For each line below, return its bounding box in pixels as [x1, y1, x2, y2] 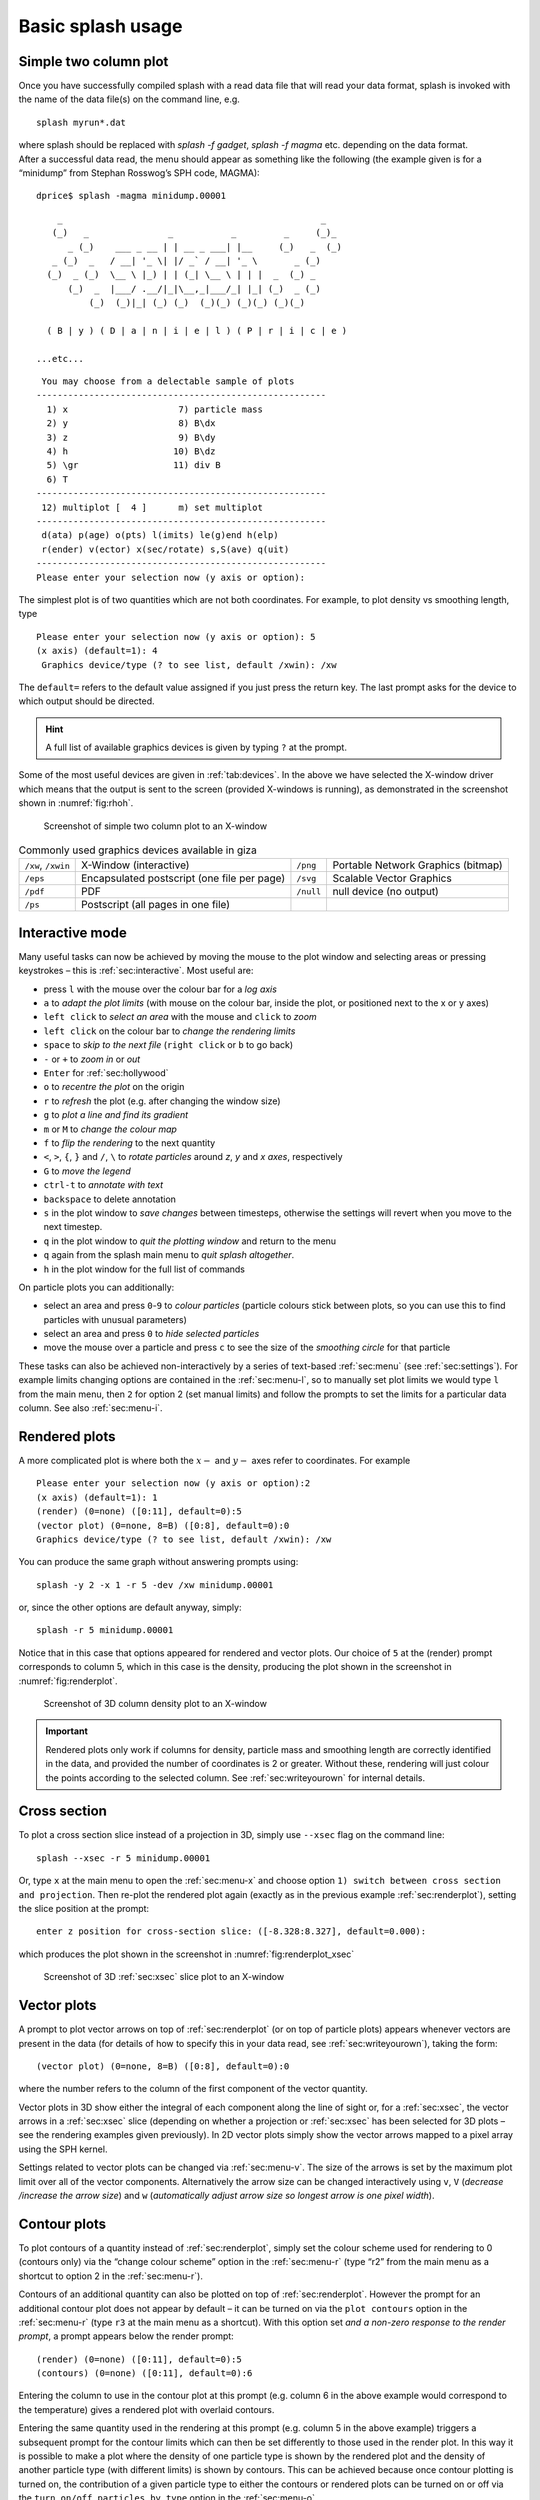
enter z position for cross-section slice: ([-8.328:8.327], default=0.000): [36, 1926, 427, 1937]
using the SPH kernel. [18, 2143, 108, 2155]
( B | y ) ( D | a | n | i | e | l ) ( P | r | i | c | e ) [46, 325, 348, 336]
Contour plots [18, 2215, 107, 2232]
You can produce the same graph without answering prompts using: [18, 1556, 299, 1568]
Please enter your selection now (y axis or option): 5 [36, 631, 316, 642]
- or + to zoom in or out [43, 1053, 141, 1065]
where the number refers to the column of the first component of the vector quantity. [18, 2083, 369, 2095]
